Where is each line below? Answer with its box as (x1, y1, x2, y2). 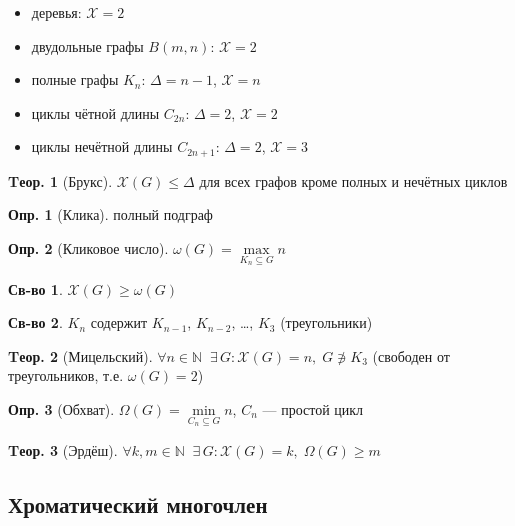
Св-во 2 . (8, 312, 63, 333)
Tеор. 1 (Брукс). (8, 170, 113, 191)
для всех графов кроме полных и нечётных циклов (199, 170, 508, 191)
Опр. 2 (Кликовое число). (8, 238, 169, 259)
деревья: (31, 2, 82, 22)
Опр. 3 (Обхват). (8, 399, 115, 420)
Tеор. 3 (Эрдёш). (8, 439, 118, 460)
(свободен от (372, 345, 450, 366)
